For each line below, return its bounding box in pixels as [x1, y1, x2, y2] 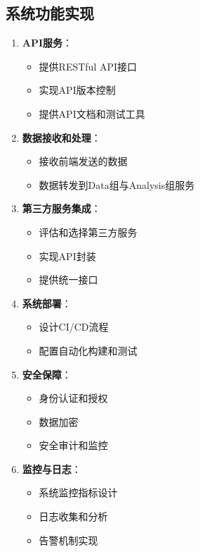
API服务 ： [22, 35, 73, 50]
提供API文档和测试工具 [39, 106, 145, 121]
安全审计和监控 [39, 438, 108, 453]
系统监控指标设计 [39, 485, 118, 500]
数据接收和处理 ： [22, 130, 101, 145]
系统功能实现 [6, 2, 94, 24]
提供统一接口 [39, 272, 98, 287]
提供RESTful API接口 [39, 59, 138, 73]
